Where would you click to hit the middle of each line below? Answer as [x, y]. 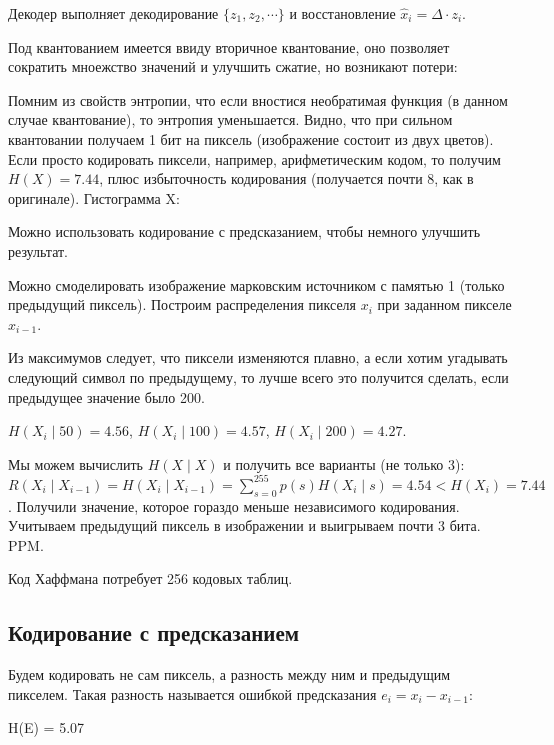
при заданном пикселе [444, 304]
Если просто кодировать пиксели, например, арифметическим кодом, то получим [254, 158]
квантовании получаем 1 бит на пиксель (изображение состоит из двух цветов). [251, 138]
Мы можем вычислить [75, 463]
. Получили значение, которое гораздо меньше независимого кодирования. [234, 505]
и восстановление [342, 13]
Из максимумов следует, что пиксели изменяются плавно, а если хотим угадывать [258, 357]
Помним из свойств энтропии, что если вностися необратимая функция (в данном [258, 99]
